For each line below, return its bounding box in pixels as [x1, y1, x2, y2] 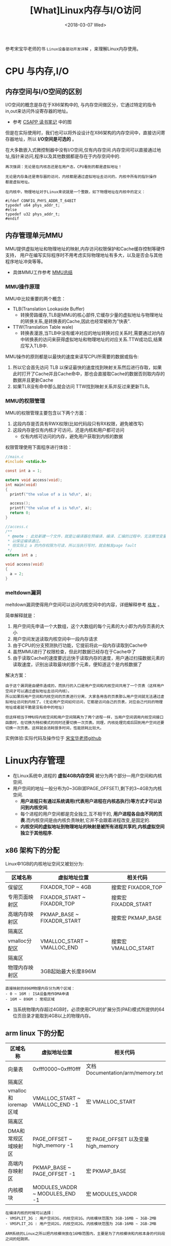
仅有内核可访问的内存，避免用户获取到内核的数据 [20, 433, 123, 440]
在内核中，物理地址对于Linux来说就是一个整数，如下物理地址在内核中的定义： [5, 189, 146, 194]
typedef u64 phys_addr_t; [5, 202, 60, 208]
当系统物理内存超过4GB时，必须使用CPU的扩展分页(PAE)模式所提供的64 [12, 1006, 164, 1012]
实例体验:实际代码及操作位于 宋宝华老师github [5, 735, 102, 741]
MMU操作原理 [5, 283, 40, 290]
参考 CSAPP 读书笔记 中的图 [12, 119, 72, 125]
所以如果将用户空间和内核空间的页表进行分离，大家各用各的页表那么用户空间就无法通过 [5, 694, 161, 699]
